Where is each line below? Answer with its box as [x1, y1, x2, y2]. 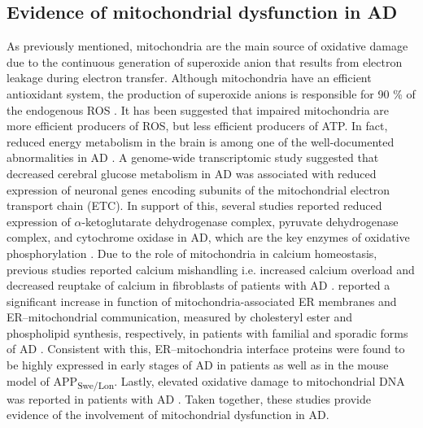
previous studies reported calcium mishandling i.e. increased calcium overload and [7, 260, 415, 277]
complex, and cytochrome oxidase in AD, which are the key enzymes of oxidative [7, 229, 410, 246]
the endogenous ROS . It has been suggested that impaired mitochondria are [7, 101, 390, 118]
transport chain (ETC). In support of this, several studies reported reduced [7, 197, 382, 214]
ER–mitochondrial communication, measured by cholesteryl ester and [7, 308, 353, 325]
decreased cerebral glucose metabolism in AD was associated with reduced [7, 164, 377, 181]
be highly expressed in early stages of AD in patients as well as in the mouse [7, 356, 389, 373]
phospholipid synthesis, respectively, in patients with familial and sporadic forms [7, 324, 408, 341]
